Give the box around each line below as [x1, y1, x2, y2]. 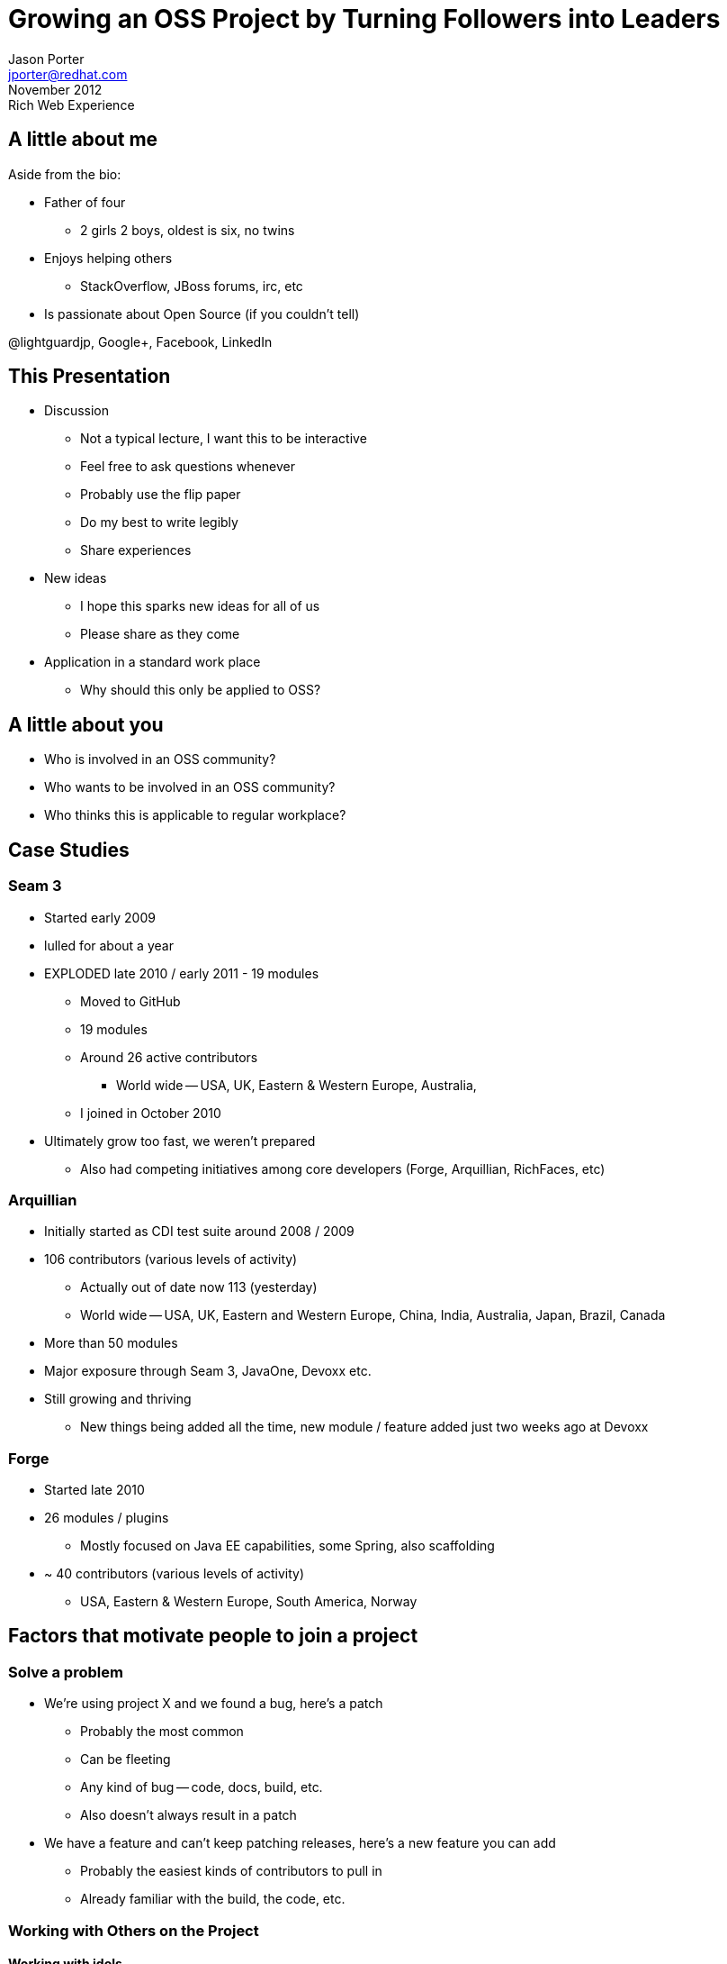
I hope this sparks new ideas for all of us [80, 598, 320, 614]
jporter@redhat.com [8, 66, 128, 82]
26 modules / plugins [44, 1510, 169, 1525]
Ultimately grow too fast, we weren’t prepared [44, 1132, 316, 1149]
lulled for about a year [44, 937, 174, 953]
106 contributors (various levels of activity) [44, 1251, 298, 1268]
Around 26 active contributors [80, 1049, 258, 1065]
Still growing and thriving [44, 1391, 192, 1407]
